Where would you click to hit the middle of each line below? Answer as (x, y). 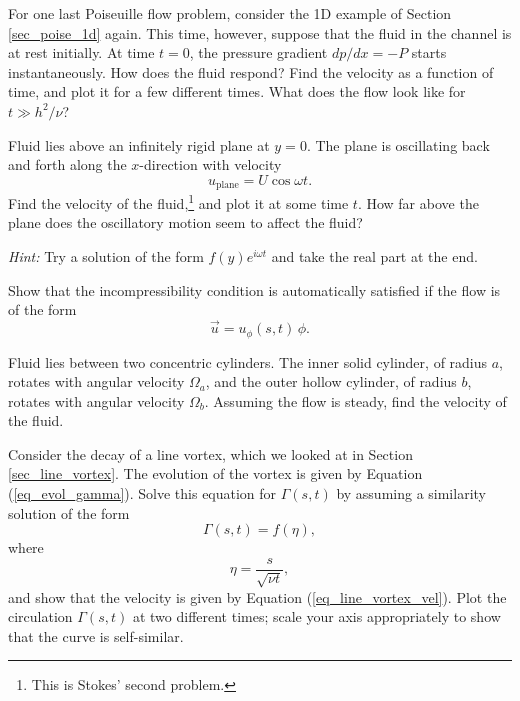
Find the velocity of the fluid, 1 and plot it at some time (178, 201)
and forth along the (67, 164)
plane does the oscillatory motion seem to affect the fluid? (185, 222)
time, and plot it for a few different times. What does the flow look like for (237, 91)
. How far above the (418, 202)
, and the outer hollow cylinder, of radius (331, 381)
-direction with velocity (210, 164)
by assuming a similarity (411, 493)
